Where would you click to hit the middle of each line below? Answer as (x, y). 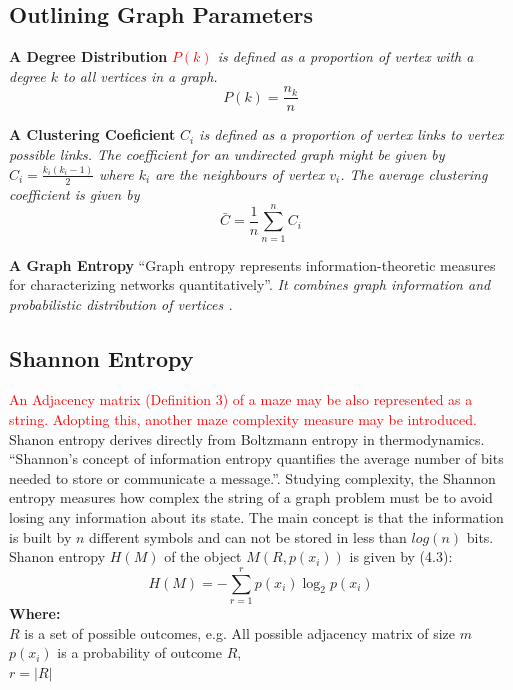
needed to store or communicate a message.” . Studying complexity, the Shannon (252, 477)
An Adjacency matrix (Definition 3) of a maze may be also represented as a (241, 399)
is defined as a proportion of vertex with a (345, 56)
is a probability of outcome (139, 652)
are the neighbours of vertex (240, 173)
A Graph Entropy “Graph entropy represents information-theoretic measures (252, 264)
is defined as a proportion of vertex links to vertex (351, 134)
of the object (203, 556)
